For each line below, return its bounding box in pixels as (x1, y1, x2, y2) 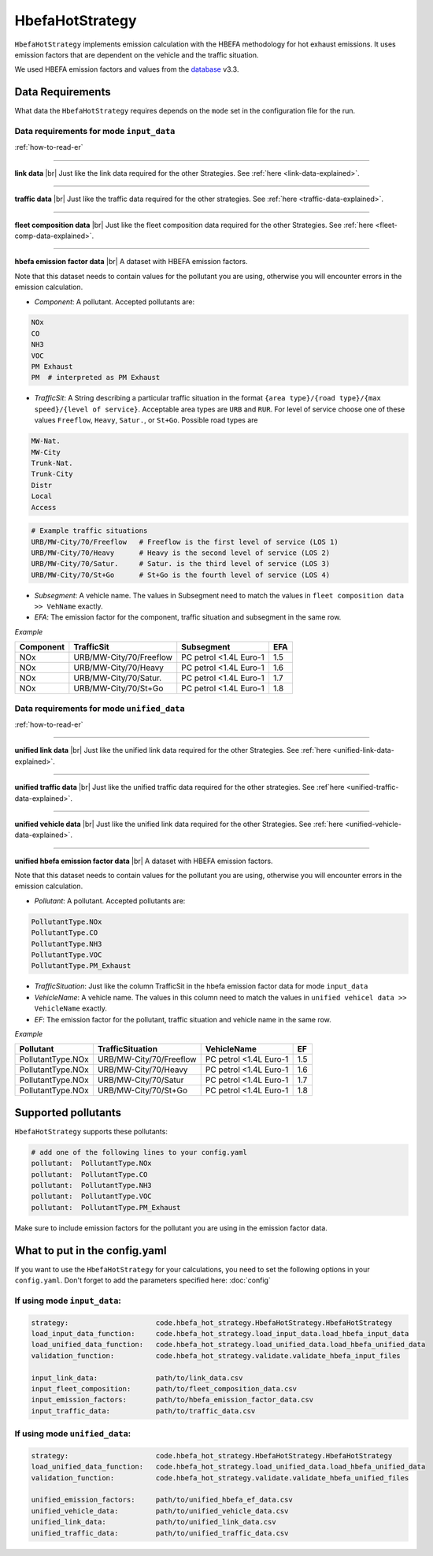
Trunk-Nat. (31, 458, 73, 467)
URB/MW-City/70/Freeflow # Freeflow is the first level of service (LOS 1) (31, 537, 339, 546)
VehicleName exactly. (34, 1003, 108, 1013)
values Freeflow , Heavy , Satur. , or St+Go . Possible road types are (34, 415, 258, 425)
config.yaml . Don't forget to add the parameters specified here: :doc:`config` (14, 1275, 271, 1285)
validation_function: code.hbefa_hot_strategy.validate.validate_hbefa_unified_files (31, 1473, 409, 1482)
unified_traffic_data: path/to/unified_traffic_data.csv (31, 1528, 289, 1537)
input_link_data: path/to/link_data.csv (31, 1373, 243, 1383)
